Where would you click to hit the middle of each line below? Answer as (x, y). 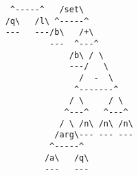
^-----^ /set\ (47, 10)
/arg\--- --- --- (94, 135)
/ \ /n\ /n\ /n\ (96, 123)
